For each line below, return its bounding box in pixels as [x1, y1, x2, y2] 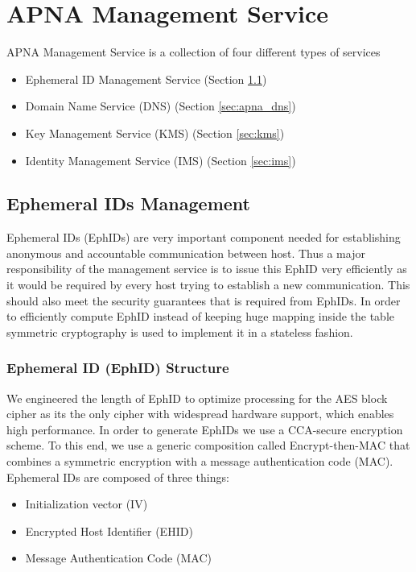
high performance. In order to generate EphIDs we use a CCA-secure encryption [6, 421, 403, 437]
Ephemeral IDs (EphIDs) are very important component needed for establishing [6, 229, 401, 246]
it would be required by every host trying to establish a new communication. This [6, 276, 410, 293]
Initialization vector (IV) [25, 495, 148, 512]
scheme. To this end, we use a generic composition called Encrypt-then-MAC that [6, 437, 410, 454]
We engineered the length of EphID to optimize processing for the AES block [6, 389, 388, 406]
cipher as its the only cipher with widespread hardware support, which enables [6, 405, 394, 422]
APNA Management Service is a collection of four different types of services [6, 44, 381, 60]
